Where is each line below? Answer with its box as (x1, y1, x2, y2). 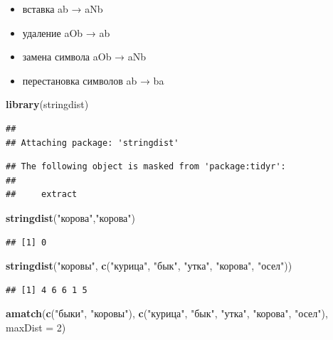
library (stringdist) (6, 97, 89, 112)
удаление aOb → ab (22, 25, 110, 40)
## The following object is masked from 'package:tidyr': (6, 161, 286, 172)
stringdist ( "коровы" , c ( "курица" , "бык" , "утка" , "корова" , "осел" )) (6, 258, 292, 273)
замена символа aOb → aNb (22, 49, 147, 64)
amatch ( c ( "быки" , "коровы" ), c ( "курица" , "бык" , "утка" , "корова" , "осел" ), (6, 306, 328, 321)
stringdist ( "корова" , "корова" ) (6, 210, 135, 225)
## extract (6, 189, 78, 200)
